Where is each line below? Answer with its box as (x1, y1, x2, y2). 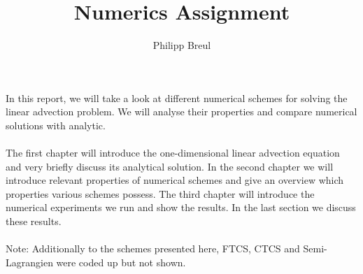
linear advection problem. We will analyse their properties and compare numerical (6, 104, 357, 119)
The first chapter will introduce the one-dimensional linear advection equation (6, 145, 340, 160)
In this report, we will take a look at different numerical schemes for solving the (6, 90, 348, 105)
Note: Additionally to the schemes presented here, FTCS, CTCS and (6, 241, 300, 256)
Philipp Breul (152, 38, 211, 52)
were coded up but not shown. (56, 254, 186, 269)
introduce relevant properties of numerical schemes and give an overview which (6, 173, 344, 187)
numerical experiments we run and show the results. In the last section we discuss (6, 200, 356, 215)
